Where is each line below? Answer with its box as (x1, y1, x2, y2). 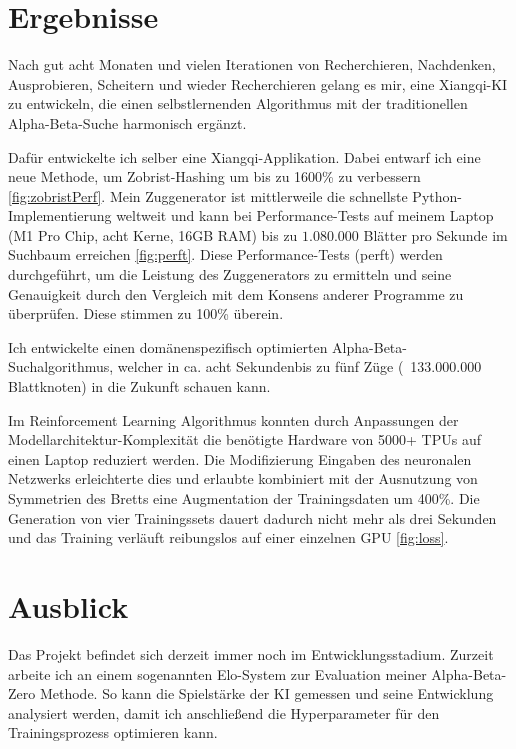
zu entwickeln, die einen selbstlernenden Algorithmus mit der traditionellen (8, 93, 468, 114)
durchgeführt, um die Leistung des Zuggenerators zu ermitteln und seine (8, 264, 452, 285)
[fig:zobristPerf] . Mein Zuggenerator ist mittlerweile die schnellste (8, 185, 408, 206)
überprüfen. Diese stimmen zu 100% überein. (8, 303, 284, 324)
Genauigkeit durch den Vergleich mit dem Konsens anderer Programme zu (8, 283, 464, 304)
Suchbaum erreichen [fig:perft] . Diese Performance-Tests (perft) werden (8, 244, 443, 265)
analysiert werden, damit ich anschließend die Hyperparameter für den (8, 702, 440, 723)
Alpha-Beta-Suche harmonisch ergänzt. (8, 112, 247, 133)
